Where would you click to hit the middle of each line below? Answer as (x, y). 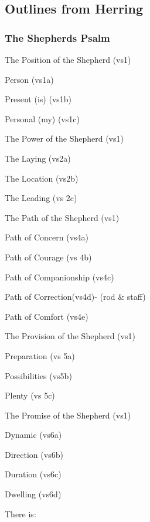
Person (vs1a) (29, 79)
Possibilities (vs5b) (38, 375)
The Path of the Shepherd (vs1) (62, 217)
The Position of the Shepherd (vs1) (68, 59)
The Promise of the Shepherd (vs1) (68, 415)
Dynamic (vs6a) (33, 435)
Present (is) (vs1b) (38, 99)
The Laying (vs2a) (38, 158)
